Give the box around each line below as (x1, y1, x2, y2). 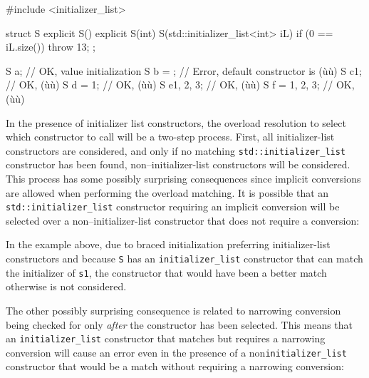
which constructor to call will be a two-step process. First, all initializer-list (6, 129, 335, 144)
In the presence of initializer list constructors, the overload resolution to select (6, 115, 346, 130)
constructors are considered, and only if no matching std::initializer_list (6, 143, 346, 158)
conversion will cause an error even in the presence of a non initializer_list (6, 344, 347, 359)
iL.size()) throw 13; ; (6, 39, 95, 54)
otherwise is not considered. (6, 279, 127, 294)
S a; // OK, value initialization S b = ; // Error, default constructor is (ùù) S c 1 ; (6, 63, 362, 78)
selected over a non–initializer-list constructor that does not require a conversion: (6, 213, 360, 228)
